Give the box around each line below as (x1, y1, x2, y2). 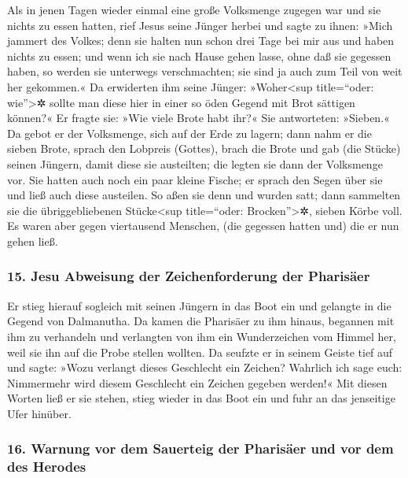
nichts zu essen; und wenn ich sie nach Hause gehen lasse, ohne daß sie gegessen (7, 47, 391, 64)
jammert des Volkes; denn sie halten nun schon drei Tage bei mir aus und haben (7, 32, 395, 49)
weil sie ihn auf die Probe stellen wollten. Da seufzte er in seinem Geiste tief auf (7, 343, 393, 360)
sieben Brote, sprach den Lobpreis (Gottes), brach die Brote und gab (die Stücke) (7, 140, 401, 157)
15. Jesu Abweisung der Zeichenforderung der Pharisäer (7, 266, 370, 286)
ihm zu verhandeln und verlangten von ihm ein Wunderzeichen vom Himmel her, (7, 328, 396, 344)
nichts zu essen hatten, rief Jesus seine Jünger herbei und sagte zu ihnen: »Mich (7, 17, 393, 33)
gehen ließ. (7, 232, 58, 249)
